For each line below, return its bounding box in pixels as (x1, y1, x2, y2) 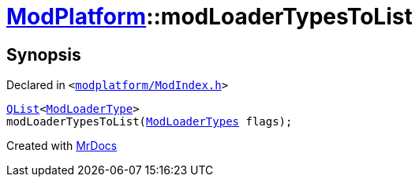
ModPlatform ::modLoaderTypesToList (6, 3, 413, 30)
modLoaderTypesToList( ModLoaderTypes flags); (6, 115, 293, 129)
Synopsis (6, 44, 81, 65)
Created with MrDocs (6, 139, 118, 153)
